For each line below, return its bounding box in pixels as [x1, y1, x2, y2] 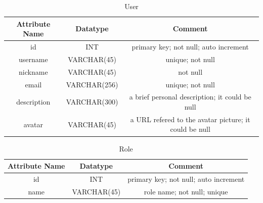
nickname [19, 66, 48, 77]
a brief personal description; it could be [129, 91, 251, 102]
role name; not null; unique [144, 186, 228, 196]
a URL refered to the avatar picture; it [130, 114, 250, 124]
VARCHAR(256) [66, 79, 118, 89]
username [19, 54, 48, 64]
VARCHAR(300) [66, 96, 118, 107]
